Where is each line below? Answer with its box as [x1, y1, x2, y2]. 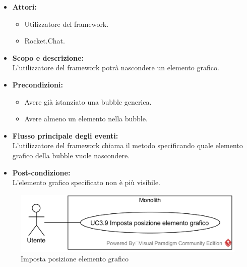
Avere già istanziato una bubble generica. [24, 96, 152, 107]
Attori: [12, 2, 37, 12]
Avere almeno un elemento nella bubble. [24, 113, 148, 124]
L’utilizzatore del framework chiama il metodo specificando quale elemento [12, 140, 243, 151]
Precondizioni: [12, 79, 63, 90]
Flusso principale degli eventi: [12, 130, 118, 141]
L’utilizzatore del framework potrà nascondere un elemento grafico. [12, 62, 219, 73]
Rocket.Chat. [24, 35, 65, 46]
